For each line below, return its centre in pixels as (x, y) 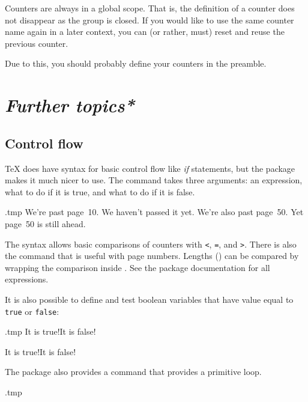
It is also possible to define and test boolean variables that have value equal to (149, 299)
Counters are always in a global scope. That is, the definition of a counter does (150, 8)
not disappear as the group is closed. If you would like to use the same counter (149, 20)
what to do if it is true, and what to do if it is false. (100, 191)
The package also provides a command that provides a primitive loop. (133, 372)
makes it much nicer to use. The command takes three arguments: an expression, (154, 180)
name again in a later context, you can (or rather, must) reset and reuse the (145, 32)
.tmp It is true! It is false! (50, 331)
